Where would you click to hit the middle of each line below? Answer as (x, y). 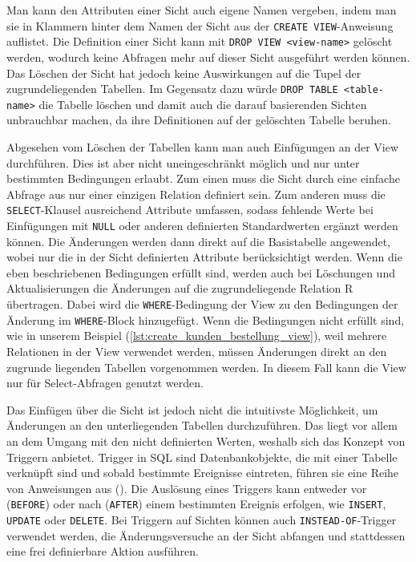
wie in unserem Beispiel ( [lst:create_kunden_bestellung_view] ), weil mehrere (197, 336)
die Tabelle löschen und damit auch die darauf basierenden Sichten (203, 104)
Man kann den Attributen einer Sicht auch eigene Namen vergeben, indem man (202, 10)
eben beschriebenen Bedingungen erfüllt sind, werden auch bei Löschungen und (201, 272)
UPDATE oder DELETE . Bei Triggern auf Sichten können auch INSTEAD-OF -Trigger (202, 519)
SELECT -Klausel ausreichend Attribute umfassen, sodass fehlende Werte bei (190, 210)
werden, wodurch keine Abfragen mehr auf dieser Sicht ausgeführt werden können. (208, 57)
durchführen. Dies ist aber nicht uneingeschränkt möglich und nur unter (183, 162)
